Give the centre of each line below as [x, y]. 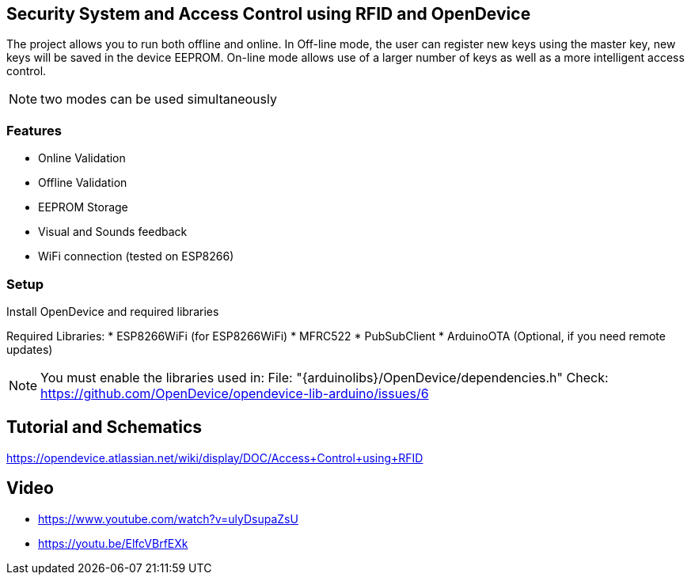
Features [34, 130]
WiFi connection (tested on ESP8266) [136, 256]
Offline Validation [83, 183]
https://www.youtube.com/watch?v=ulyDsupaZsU [168, 518]
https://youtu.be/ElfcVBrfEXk [113, 543]
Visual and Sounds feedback [113, 232]
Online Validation [82, 158]
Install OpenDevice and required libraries [113, 311]
